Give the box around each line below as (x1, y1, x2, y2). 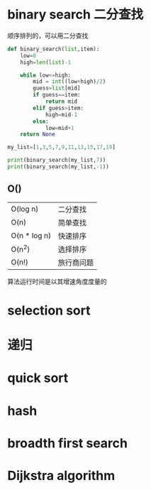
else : (33, 118, 50, 125)
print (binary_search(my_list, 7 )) (7, 157, 106, 164)
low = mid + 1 (45, 124, 74, 131)
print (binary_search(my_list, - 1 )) (7, 163, 110, 170)
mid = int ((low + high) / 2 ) (33, 78, 106, 85)
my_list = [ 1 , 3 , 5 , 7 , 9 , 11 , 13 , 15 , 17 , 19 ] (7, 143, 116, 151)
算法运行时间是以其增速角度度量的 (7, 277, 107, 285)
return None (20, 131, 55, 138)
